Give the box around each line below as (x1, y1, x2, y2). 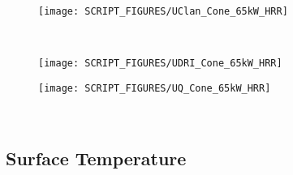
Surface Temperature (6, 145, 187, 170)
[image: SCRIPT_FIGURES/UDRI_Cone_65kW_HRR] (38, 58, 282, 70)
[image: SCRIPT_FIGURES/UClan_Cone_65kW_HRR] (38, 6, 288, 17)
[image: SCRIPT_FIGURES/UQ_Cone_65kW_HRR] (38, 82, 271, 94)
